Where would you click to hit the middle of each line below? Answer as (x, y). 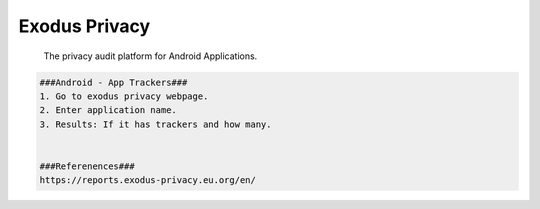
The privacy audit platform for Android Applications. (150, 56)
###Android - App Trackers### (113, 82)
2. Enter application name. (108, 110)
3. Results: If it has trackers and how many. (155, 124)
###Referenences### (87, 166)
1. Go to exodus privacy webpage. (124, 96)
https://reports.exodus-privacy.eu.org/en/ (148, 180)
